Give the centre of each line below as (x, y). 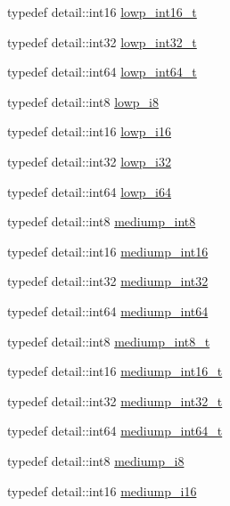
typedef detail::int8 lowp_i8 (83, 101)
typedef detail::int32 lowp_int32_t (102, 41)
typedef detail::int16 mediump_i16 (102, 490)
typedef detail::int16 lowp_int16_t (102, 12)
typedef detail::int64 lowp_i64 (89, 191)
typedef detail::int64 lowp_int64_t (102, 72)
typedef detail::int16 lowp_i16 (89, 131)
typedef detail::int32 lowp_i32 (89, 161)
